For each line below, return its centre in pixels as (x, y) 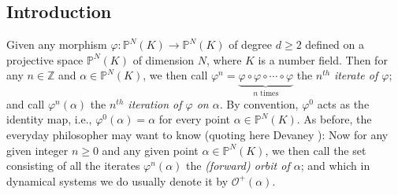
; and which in (335, 166)
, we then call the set (316, 150)
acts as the (343, 103)
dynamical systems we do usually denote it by (117, 180)
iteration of (155, 103)
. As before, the (334, 119)
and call (26, 103)
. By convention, (259, 103)
